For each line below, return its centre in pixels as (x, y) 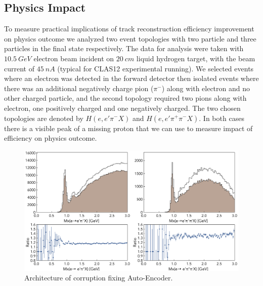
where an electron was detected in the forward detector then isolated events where (131, 78)
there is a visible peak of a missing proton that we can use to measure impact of (128, 128)
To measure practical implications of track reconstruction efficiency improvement (129, 29)
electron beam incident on (74, 58)
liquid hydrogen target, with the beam (196, 58)
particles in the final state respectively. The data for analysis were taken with (124, 48)
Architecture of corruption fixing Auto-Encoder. (99, 278)
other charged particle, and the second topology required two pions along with (125, 98)
